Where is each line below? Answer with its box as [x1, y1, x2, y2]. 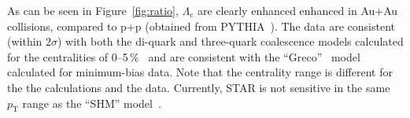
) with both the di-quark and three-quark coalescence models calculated [57, 33, 404, 50]
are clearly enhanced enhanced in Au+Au [198, 2, 398, 18]
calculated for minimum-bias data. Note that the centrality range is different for [7, 64, 393, 80]
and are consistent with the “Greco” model [148, 48, 360, 65]
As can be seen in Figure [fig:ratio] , [7, 2, 179, 18]
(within [7, 33, 42, 50]
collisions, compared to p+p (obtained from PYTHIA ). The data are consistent [7, 17, 395, 34]
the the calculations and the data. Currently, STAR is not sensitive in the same [7, 79, 390, 95]
